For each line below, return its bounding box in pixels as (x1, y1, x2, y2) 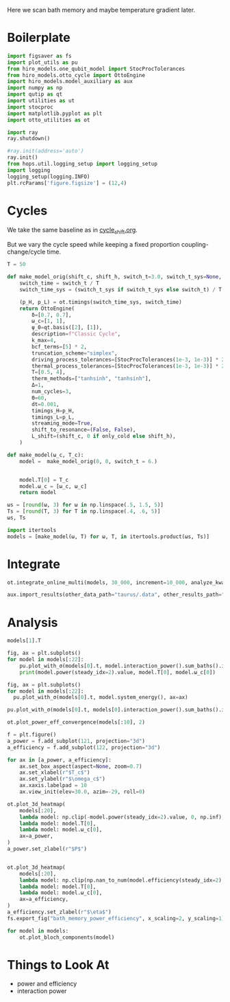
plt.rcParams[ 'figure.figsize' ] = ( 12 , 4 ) (7, 179, 127, 186)
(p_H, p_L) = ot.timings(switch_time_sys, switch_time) (19, 298, 183, 305)
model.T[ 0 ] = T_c (19, 476, 69, 483)
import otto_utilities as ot (7, 116, 90, 123)
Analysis (7, 614, 58, 630)
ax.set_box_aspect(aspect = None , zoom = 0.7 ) (19, 763, 142, 770)
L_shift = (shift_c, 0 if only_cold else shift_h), (31, 433, 176, 440)
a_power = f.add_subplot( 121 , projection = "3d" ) (7, 737, 146, 744)
